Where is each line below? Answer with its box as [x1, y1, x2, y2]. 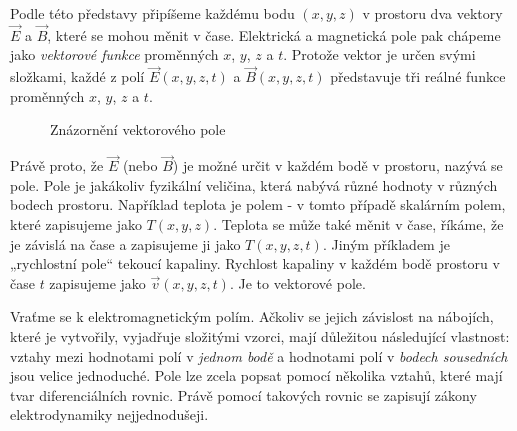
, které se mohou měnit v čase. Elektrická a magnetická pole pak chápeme [47, 24, 501, 45]
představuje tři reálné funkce [330, 66, 506, 87]
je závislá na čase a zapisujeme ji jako [10, 233, 241, 254]
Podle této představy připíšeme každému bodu [10, 3, 295, 23]
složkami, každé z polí [10, 66, 145, 87]
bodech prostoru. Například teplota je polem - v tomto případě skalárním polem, [10, 194, 506, 215]
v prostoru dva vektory [362, 3, 503, 23]
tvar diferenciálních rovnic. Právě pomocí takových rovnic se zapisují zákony [10, 384, 477, 405]
